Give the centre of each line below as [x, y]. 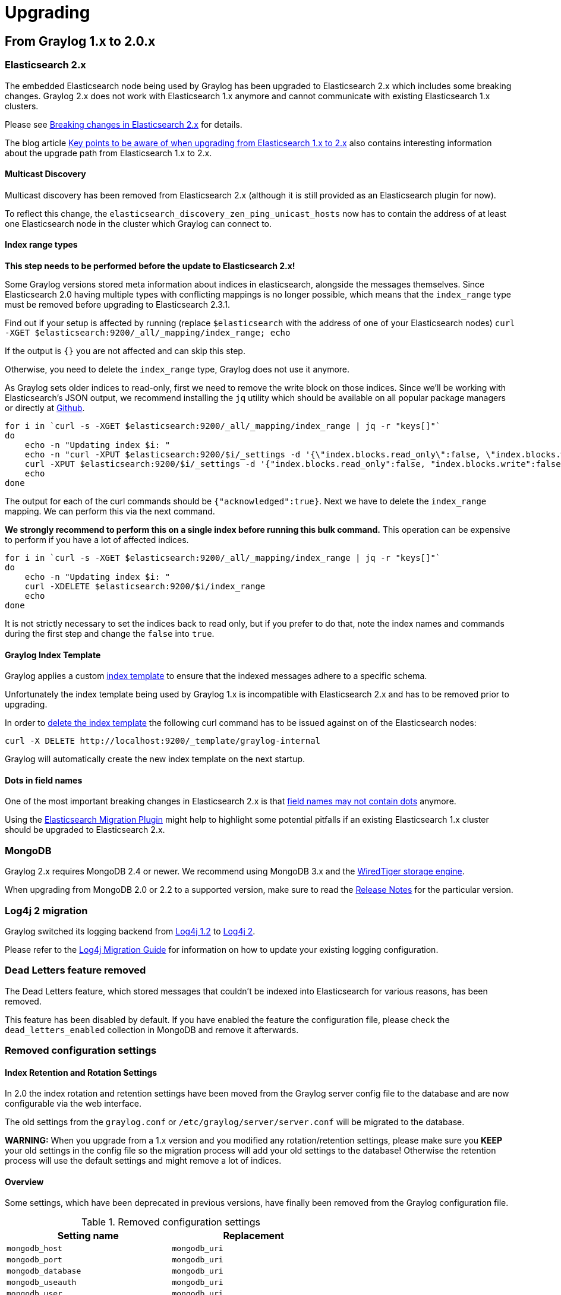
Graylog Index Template [53, 655]
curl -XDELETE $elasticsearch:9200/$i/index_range [145, 586]
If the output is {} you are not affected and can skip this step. [125, 350]
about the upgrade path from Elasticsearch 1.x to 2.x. [108, 153]
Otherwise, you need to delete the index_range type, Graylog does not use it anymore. [177, 369]
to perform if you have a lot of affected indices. [97, 539]
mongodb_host [34, 1249]
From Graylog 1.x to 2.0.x [80, 41]
